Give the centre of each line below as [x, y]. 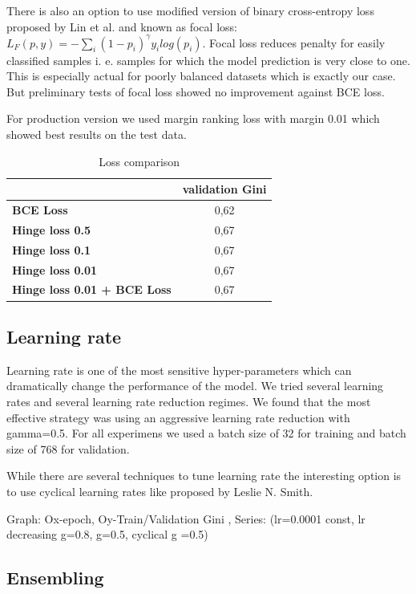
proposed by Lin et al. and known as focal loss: [122, 26]
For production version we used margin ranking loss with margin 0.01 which [193, 118]
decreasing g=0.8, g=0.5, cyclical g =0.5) [107, 534]
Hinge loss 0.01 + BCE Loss [92, 289]
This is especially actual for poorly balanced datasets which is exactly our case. [201, 76]
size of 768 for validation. [68, 448]
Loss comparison [139, 161]
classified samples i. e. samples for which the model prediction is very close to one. [208, 60]
